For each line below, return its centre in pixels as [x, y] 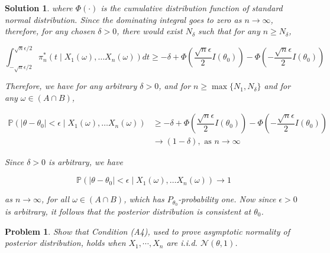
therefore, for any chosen [50, 31]
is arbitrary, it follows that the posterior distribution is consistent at [128, 211]
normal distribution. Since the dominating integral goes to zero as [123, 19]
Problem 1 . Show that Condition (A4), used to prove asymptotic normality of [147, 231]
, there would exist [150, 31]
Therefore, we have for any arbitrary [71, 86]
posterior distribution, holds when [65, 243]
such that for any [229, 31]
